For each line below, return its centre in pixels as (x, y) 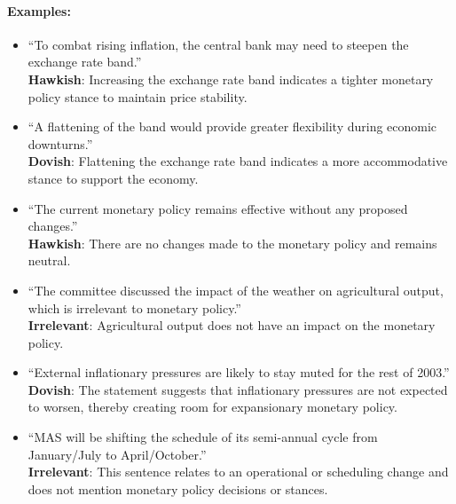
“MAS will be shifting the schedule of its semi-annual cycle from (203, 437)
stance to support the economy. (113, 178)
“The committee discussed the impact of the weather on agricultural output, (236, 290)
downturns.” (60, 143)
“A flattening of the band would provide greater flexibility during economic (232, 126)
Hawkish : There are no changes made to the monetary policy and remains (232, 243)
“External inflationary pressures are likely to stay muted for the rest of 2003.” (239, 372)
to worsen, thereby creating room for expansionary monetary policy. (212, 407)
